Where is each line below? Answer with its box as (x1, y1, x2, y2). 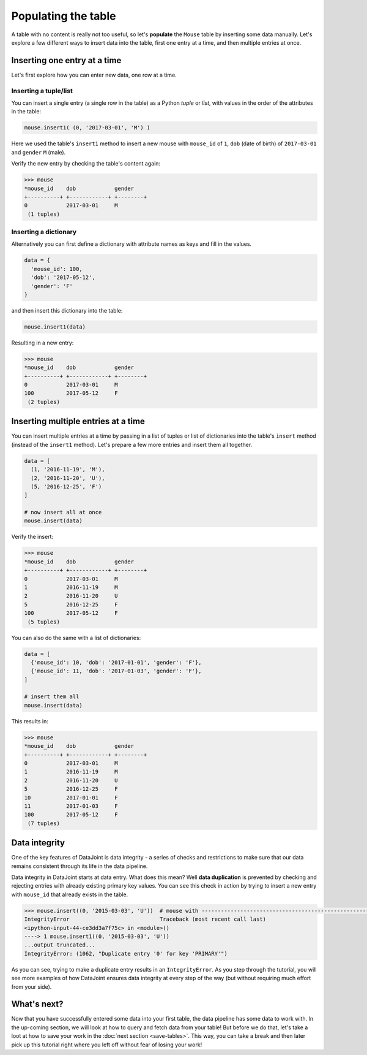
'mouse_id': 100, (31, 265, 83, 272)
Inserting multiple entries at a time (11, 416, 145, 427)
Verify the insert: (11, 533, 54, 541)
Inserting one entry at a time (11, 55, 122, 66)
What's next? (11, 999, 64, 1010)
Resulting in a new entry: (11, 339, 74, 346)
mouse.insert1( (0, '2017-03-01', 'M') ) (24, 124, 150, 131)
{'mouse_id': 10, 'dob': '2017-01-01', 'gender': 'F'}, (31, 659, 202, 666)
